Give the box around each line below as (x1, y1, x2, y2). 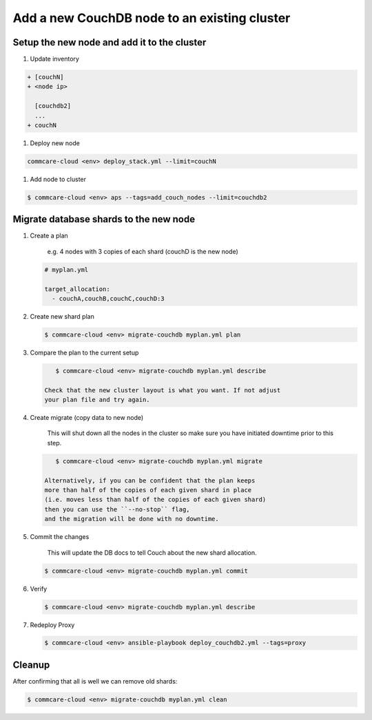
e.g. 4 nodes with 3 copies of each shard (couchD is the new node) (47, 247, 239, 255)
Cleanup (12, 659, 50, 670)
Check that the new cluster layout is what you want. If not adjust (44, 386, 281, 394)
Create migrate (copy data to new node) (30, 414, 144, 422)
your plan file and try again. (44, 396, 151, 404)
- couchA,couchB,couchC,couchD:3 (52, 295, 165, 302)
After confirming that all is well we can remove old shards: (12, 677, 178, 685)
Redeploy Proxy (30, 620, 75, 629)
